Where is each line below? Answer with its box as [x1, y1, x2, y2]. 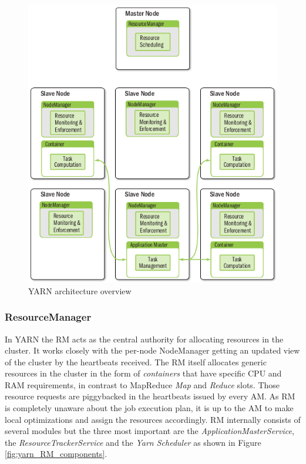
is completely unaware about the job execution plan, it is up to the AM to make [5, 402, 294, 414]
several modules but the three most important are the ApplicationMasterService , [5, 425, 294, 437]
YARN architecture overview [28, 284, 132, 297]
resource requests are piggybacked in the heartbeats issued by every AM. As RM [5, 390, 295, 402]
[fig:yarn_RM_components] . [5, 448, 107, 460]
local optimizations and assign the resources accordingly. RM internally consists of [5, 413, 301, 425]
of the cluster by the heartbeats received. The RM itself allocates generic [5, 355, 267, 368]
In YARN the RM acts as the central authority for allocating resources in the [5, 332, 284, 345]
